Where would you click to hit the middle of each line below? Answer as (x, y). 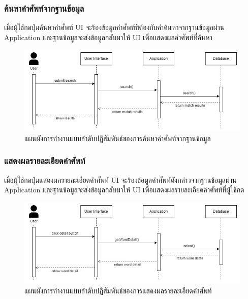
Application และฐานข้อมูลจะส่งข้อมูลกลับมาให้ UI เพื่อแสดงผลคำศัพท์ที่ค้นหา (108, 37)
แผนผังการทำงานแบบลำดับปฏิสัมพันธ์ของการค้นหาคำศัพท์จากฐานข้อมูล (118, 138)
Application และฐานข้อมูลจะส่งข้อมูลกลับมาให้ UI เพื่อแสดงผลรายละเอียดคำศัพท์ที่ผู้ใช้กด (124, 190)
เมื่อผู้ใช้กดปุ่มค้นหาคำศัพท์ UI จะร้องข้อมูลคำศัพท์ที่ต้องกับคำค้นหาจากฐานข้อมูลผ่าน (114, 27)
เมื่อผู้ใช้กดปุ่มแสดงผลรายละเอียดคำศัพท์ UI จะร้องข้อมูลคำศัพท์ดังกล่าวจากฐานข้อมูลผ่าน (120, 179)
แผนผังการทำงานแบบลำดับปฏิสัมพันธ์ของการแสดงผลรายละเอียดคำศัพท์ (118, 291)
